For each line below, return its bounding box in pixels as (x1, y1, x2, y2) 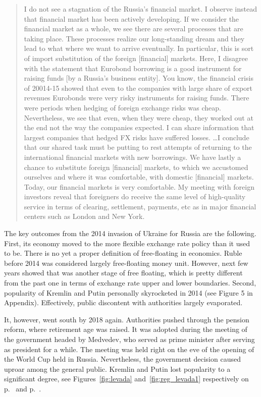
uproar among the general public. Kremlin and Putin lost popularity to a (4, 363, 231, 374)
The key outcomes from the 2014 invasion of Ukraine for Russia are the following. (4, 228, 256, 239)
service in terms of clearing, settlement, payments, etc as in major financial (24, 201, 256, 211)
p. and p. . (4, 383, 41, 393)
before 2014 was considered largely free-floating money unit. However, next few (4, 257, 248, 268)
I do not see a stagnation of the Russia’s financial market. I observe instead (24, 4, 257, 14)
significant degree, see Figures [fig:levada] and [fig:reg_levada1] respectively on (4, 373, 249, 384)
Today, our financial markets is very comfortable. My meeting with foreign (24, 181, 254, 192)
